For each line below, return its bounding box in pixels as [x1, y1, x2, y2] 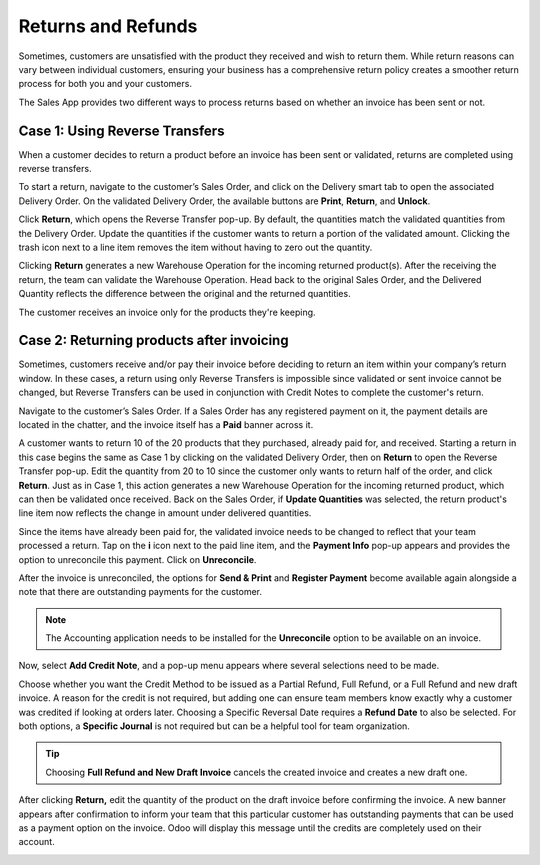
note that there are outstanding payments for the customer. [18, 586, 263, 598]
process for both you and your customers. [18, 78, 192, 90]
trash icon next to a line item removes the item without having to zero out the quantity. [18, 241, 373, 253]
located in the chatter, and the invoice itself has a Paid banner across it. [18, 419, 314, 430]
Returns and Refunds [18, 15, 198, 37]
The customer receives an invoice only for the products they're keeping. [18, 306, 316, 318]
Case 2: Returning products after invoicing [18, 332, 289, 349]
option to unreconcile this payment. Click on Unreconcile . [18, 553, 257, 565]
